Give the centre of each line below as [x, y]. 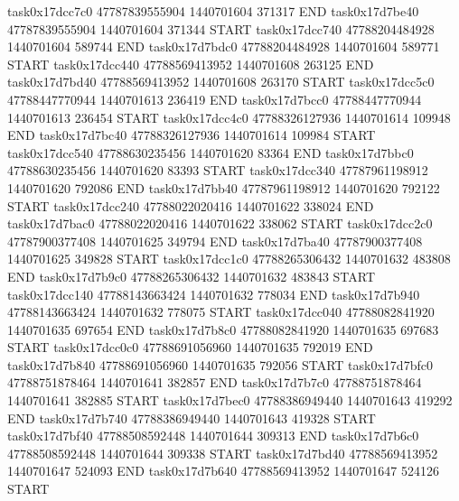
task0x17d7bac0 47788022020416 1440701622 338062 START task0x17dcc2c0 [220, 223]
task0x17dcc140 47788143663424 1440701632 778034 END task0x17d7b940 [214, 294]
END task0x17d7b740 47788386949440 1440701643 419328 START [192, 417]
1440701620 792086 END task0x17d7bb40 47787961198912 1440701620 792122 [224, 187]
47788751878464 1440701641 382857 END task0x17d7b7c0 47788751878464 [215, 382]
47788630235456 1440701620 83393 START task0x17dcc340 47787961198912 [218, 170]
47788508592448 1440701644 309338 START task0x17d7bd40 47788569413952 [223, 453]
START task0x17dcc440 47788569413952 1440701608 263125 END [191, 64]
